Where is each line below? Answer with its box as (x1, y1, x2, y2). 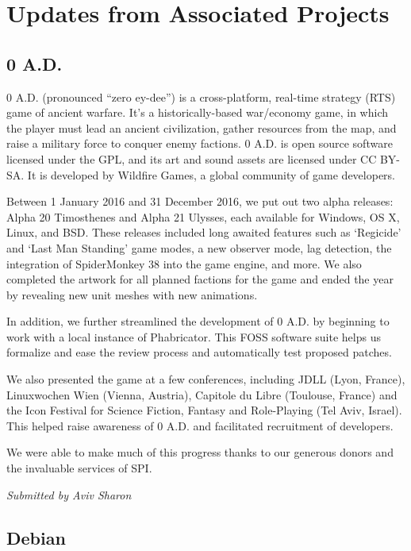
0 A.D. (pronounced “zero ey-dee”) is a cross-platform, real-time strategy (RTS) (6, 88, 396, 105)
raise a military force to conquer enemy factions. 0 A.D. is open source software (6, 135, 393, 152)
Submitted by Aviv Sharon (6, 486, 132, 503)
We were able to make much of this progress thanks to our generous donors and (6, 444, 394, 460)
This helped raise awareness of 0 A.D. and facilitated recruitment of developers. (6, 417, 394, 433)
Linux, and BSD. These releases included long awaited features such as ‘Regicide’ (6, 224, 401, 241)
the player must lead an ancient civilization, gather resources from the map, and (6, 119, 397, 136)
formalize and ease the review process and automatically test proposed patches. (6, 344, 392, 360)
